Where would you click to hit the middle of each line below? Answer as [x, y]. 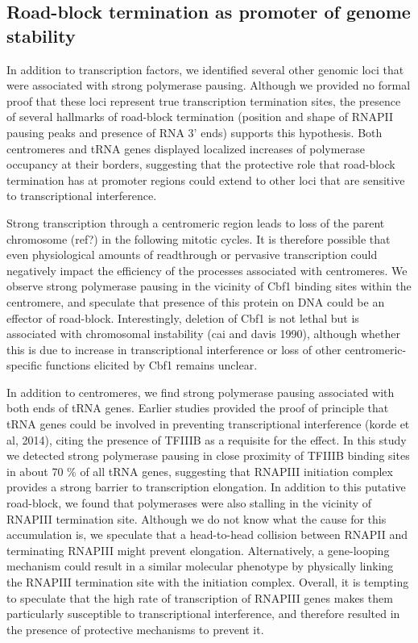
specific [25, 365]
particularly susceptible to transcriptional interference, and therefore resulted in [203, 614]
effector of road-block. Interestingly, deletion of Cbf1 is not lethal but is [183, 317]
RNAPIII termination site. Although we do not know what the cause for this [197, 518]
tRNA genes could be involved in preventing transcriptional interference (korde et [208, 424]
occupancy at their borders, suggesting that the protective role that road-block [201, 164]
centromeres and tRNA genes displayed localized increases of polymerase [186, 148]
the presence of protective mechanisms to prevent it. [135, 629]
